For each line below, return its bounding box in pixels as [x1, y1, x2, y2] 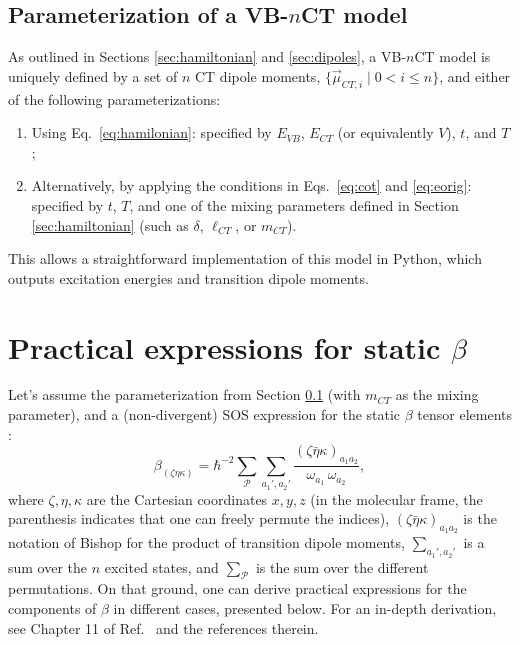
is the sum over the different [255, 556, 429, 577]
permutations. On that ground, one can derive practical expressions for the [8, 578, 467, 599]
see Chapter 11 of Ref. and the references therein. [8, 617, 319, 638]
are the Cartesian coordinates [86, 488, 268, 509]
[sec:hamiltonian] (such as [31, 214, 189, 235]
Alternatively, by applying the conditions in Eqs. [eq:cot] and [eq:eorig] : [31, 175, 472, 196]
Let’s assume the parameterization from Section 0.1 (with [8, 384, 361, 405]
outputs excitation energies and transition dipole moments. [8, 267, 369, 288]
